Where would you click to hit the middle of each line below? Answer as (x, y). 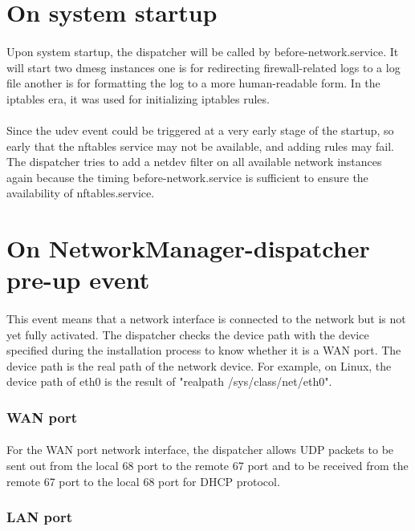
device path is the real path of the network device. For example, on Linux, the (199, 365)
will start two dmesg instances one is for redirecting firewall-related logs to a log (203, 67)
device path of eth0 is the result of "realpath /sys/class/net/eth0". (169, 381)
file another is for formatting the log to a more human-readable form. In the (193, 83)
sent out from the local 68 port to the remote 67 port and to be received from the (207, 466)
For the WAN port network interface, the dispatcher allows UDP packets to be (200, 450)
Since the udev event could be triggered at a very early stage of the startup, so (200, 130)
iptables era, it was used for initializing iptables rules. (138, 98)
